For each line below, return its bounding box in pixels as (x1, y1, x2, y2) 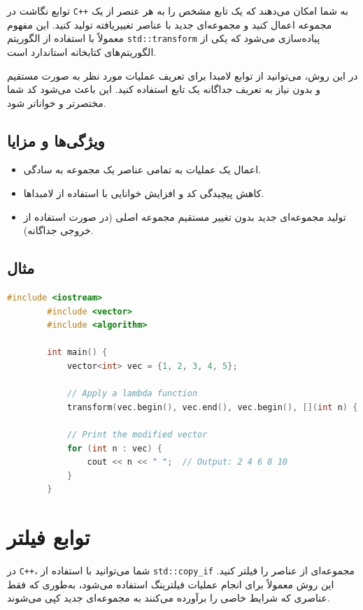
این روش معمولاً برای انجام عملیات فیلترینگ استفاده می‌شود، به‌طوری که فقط (7, 576, 334, 591)
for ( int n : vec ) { (66, 443, 163, 453)
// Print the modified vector (66, 430, 208, 440)
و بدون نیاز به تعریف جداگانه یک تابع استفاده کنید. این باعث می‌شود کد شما (7, 82, 321, 96)
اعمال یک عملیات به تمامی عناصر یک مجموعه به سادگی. (23, 162, 262, 177)
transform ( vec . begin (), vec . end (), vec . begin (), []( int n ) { (66, 402, 358, 412)
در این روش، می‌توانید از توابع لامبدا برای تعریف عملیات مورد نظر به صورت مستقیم (7, 68, 358, 82)
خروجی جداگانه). (23, 223, 94, 238)
